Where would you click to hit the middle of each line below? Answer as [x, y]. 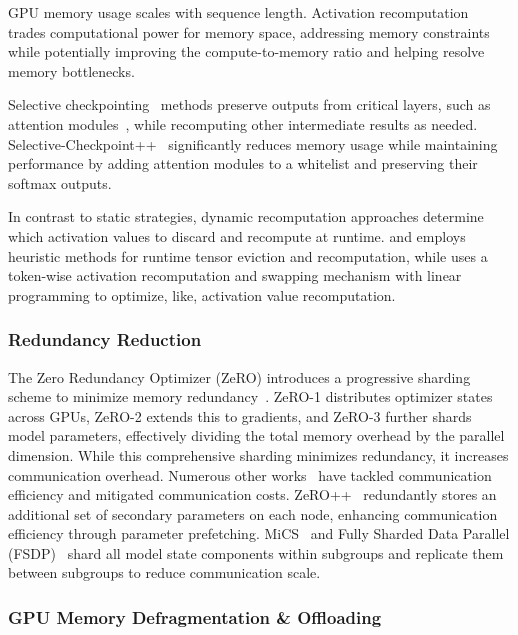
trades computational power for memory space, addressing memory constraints [249, 31]
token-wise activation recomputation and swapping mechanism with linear [235, 275]
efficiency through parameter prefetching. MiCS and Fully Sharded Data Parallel [259, 533]
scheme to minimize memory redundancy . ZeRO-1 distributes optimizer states [250, 396]
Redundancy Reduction [105, 339]
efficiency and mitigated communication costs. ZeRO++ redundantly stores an [252, 494]
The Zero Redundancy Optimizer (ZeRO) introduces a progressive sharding [239, 376]
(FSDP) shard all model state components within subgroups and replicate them [256, 552]
